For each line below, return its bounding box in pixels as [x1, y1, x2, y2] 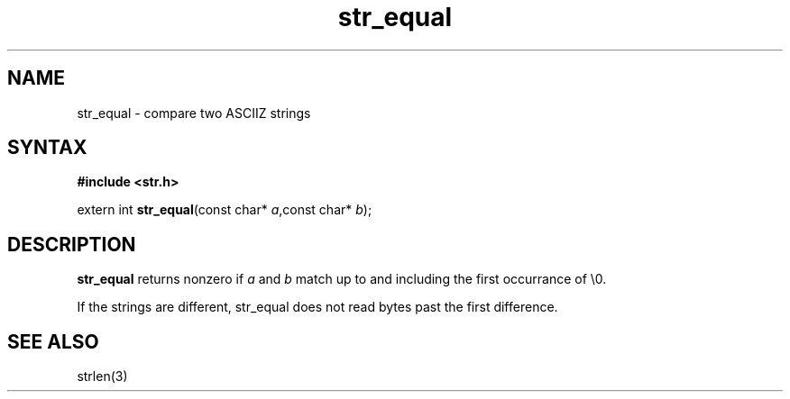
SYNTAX [7, 136, 87, 159]
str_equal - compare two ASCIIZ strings [77, 104, 311, 121]
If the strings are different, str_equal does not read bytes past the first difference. [77, 299, 558, 315]
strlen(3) [77, 368, 128, 385]
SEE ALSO [7, 330, 99, 353]
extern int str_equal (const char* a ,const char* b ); [77, 202, 372, 218]
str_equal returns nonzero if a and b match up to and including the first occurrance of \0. [77, 271, 607, 287]
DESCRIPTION [7, 232, 136, 256]
